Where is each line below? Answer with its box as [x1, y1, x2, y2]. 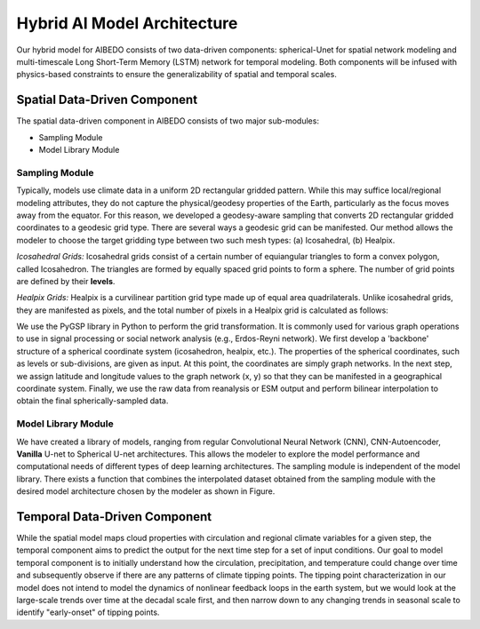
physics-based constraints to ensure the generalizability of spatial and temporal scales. [16, 69, 337, 80]
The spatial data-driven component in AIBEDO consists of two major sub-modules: [16, 115, 320, 126]
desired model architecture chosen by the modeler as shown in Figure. [16, 486, 276, 497]
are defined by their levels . [16, 275, 116, 286]
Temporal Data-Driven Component [16, 509, 212, 524]
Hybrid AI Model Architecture [16, 13, 238, 33]
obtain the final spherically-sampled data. [16, 395, 169, 406]
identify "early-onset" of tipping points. [16, 607, 160, 617]
